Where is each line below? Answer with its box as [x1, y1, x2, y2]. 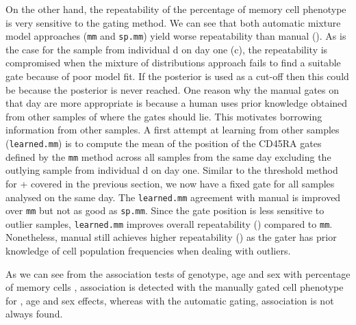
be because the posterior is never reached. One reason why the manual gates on [5, 82, 340, 96]
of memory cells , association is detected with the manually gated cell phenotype [5, 280, 344, 294]
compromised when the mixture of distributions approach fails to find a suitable [5, 55, 341, 70]
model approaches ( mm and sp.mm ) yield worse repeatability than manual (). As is [5, 29, 346, 43]
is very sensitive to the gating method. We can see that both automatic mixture [5, 15, 341, 29]
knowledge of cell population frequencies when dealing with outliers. [5, 244, 291, 258]
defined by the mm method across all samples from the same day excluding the [5, 149, 331, 164]
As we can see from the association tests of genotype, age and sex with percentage [5, 266, 351, 281]
